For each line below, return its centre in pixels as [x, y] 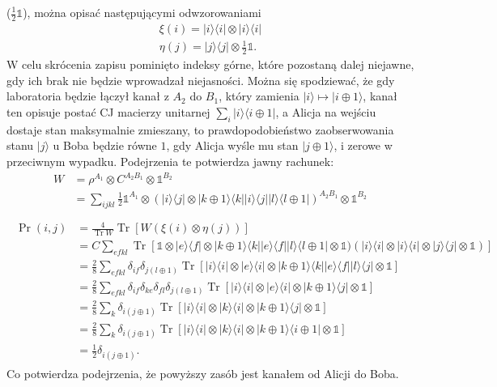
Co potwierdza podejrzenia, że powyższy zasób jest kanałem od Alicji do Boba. [203, 373]
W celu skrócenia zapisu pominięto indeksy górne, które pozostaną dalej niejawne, [210, 64]
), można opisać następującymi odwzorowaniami [142, 12]
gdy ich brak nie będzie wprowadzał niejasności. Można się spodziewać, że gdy [201, 80]
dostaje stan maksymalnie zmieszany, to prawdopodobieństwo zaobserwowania [200, 129]
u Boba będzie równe [105, 145]
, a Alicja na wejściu [326, 112]
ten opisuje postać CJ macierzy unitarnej [108, 112]
